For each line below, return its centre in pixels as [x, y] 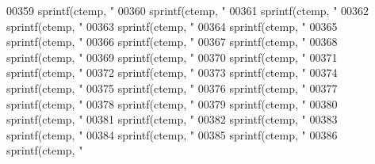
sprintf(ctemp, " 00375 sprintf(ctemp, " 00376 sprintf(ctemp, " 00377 [172, 88]
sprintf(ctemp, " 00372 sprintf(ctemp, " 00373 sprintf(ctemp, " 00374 [172, 72]
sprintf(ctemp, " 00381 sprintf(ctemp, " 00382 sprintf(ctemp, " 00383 [172, 119]
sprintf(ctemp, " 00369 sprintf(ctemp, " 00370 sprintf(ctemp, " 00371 [172, 57]
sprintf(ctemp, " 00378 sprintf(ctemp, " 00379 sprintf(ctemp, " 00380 [172, 103]
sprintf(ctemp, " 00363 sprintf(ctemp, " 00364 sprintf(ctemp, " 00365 [172, 26]
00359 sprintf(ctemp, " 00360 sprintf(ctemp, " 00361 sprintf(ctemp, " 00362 [188, 10]
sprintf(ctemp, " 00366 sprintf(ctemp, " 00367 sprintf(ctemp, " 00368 [172, 42]
